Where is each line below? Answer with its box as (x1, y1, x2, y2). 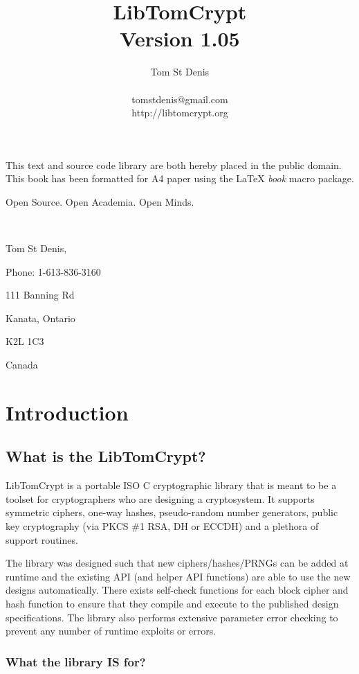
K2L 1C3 (6, 334, 44, 348)
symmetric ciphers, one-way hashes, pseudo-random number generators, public (6, 505, 338, 520)
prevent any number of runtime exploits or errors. (6, 623, 217, 638)
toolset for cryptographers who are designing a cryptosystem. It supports (6, 491, 315, 506)
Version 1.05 (120, 24, 240, 53)
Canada (6, 357, 38, 372)
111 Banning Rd (6, 287, 75, 302)
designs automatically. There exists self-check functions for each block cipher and (6, 583, 349, 597)
